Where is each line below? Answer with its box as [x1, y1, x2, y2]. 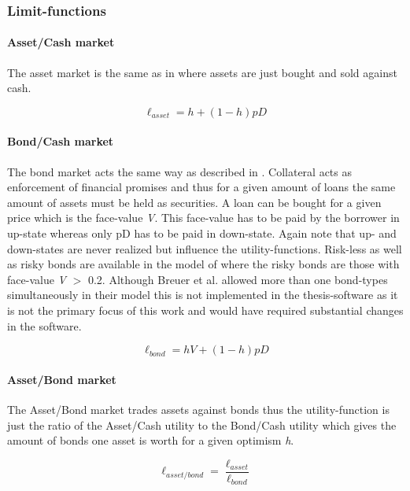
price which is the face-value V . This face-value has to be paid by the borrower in [7, 209, 400, 226]
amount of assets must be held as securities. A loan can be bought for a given [7, 194, 382, 210]
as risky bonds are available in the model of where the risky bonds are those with [7, 256, 400, 272]
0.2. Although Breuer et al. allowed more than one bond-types [87, 271, 388, 287]
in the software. [7, 317, 82, 334]
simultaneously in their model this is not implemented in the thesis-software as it [7, 286, 398, 303]
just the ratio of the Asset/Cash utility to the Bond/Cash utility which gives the [7, 416, 397, 433]
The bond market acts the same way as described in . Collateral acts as [7, 163, 353, 179]
